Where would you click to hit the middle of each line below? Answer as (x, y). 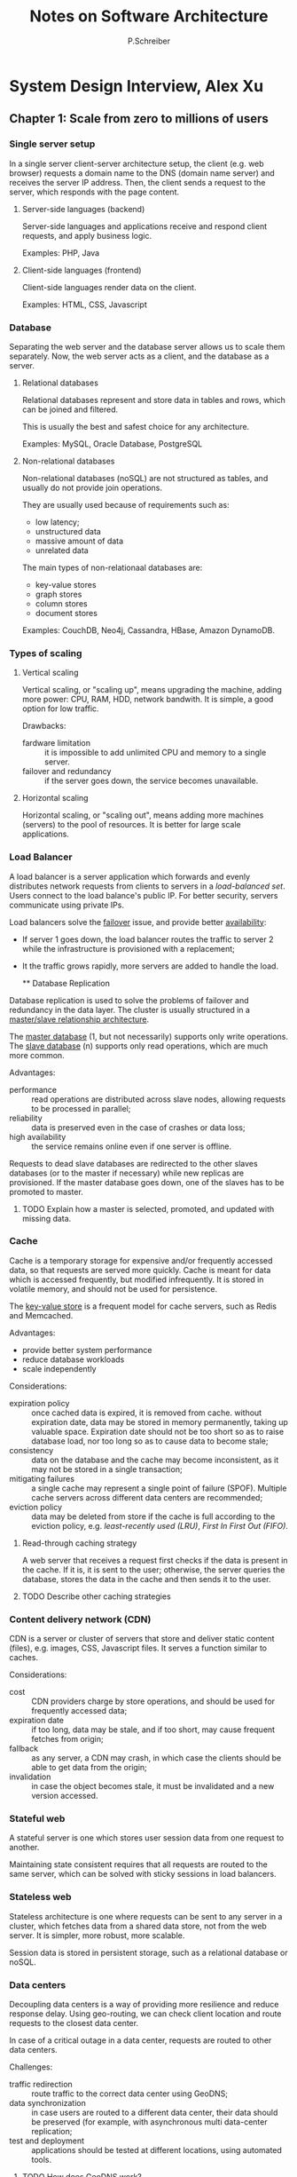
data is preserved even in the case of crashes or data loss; (138, 1127)
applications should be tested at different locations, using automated (156, 2150)
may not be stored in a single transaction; (107, 1469)
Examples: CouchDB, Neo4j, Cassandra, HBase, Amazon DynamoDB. (148, 630)
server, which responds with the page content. (94, 192)
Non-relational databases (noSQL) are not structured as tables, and (145, 478)
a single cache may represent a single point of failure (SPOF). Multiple (159, 1488)
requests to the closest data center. (74, 2023)
